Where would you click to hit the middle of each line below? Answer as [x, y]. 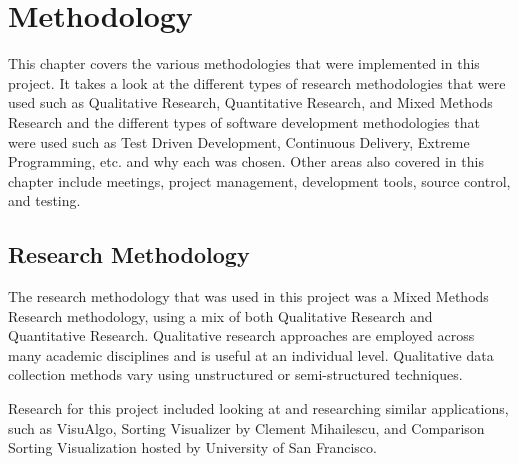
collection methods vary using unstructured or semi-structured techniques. [235, 374]
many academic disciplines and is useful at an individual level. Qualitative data [251, 354]
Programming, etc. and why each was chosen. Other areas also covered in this [246, 161]
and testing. [44, 200]
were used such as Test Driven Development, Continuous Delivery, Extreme [239, 141]
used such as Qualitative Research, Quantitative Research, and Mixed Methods [250, 102]
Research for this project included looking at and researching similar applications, [258, 408]
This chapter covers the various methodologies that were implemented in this [244, 63]
